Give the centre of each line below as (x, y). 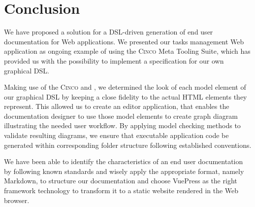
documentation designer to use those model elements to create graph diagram (121, 116)
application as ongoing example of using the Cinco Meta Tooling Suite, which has (127, 51)
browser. (17, 200)
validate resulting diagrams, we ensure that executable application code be (116, 135)
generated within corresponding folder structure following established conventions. (128, 145)
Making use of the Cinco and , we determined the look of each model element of (125, 87)
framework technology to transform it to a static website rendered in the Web (121, 190)
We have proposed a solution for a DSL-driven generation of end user (109, 32)
